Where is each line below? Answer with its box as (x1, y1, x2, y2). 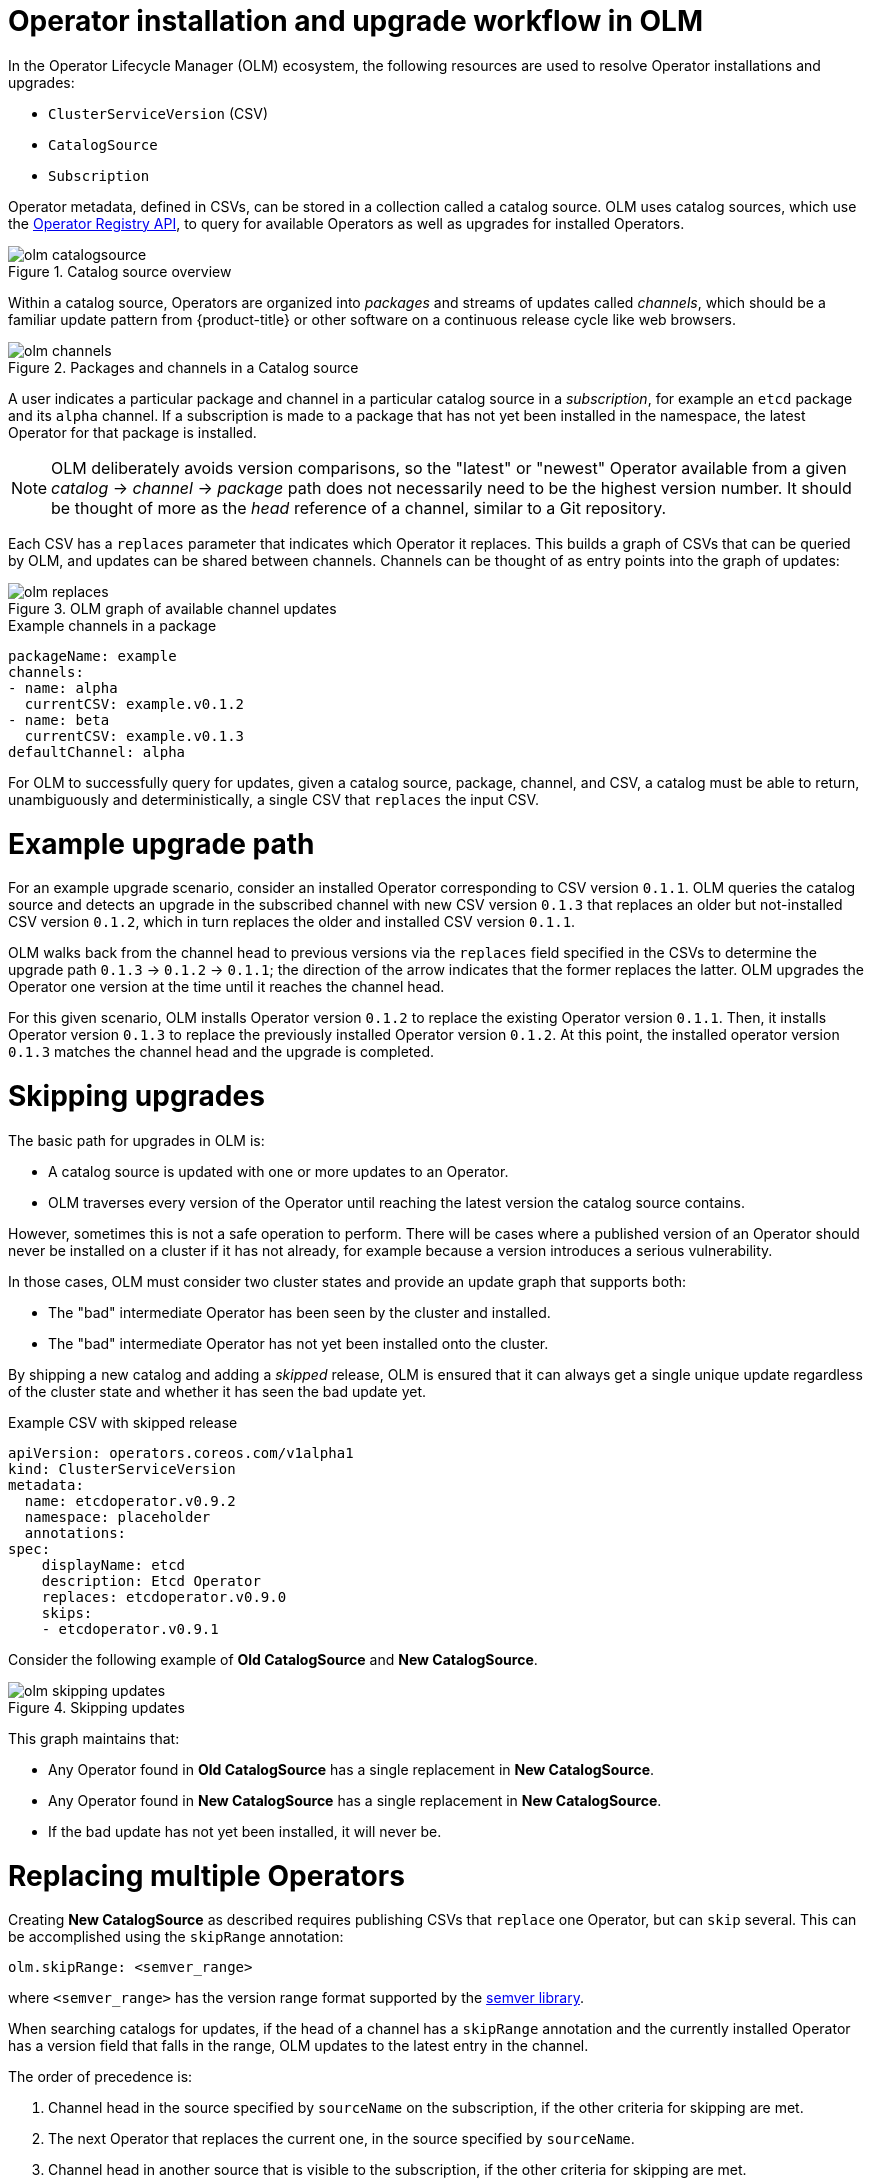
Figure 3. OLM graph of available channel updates (8, 599, 337, 617)
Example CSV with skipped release (8, 1413, 238, 1431)
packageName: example (8, 647, 177, 664)
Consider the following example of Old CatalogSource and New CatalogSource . (8, 1650, 538, 1668)
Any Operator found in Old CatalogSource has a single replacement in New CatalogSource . (48, 1760, 655, 1778)
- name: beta (8, 711, 110, 728)
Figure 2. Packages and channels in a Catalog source (8, 358, 359, 376)
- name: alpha (8, 679, 118, 696)
